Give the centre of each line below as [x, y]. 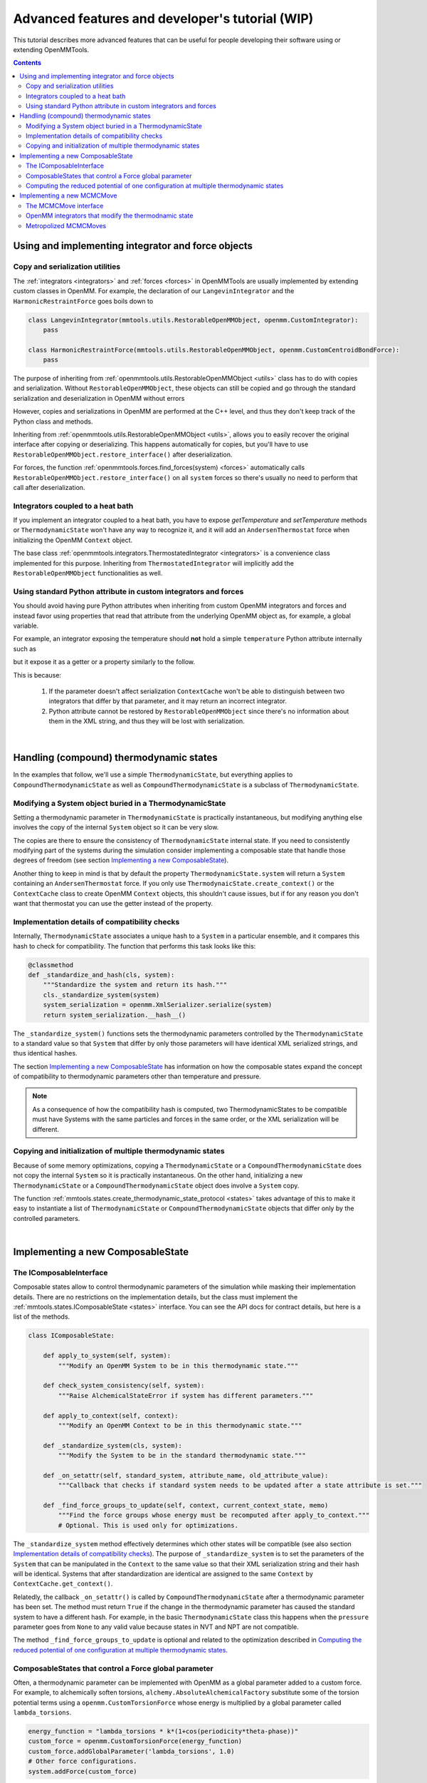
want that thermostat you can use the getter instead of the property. [113, 904]
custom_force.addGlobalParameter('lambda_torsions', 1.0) [131, 1751]
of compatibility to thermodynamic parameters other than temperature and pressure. [137, 1076]
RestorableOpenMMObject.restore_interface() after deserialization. [123, 454]
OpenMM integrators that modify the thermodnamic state [110, 216]
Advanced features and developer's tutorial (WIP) [163, 19]
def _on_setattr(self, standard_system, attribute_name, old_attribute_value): [186, 1475]
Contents [27, 63]
